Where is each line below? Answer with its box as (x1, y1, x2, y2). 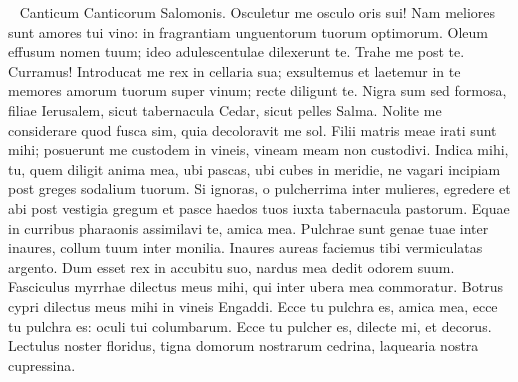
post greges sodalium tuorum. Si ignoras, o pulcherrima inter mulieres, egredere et (8, 178, 511, 199)
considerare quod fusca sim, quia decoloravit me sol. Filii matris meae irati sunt (8, 119, 497, 140)
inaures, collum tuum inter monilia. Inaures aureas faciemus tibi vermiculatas (8, 237, 483, 258)
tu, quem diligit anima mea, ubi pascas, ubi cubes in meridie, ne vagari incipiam (8, 158, 501, 179)
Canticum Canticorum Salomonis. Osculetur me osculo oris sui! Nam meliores (19, 2, 496, 22)
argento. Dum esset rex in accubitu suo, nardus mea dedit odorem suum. (8, 256, 455, 277)
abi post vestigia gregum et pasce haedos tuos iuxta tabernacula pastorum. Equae (8, 197, 510, 218)
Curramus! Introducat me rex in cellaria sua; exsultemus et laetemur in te (8, 60, 461, 81)
